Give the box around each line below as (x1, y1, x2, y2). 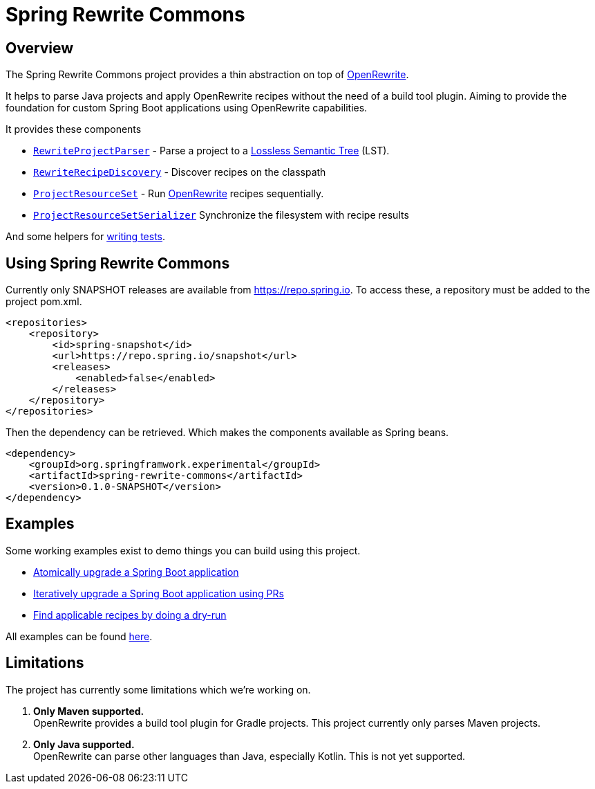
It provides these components (6, 123, 142, 136)
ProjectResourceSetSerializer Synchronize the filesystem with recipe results (33, 209, 409, 221)
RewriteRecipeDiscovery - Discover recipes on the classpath (33, 166, 326, 179)
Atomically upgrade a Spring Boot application (33, 565, 239, 578)
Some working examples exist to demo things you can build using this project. (6, 544, 361, 556)
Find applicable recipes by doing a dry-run (33, 608, 227, 621)
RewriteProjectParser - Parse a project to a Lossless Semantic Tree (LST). (33, 145, 390, 157)
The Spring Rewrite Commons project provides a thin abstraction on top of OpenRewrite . (6, 69, 409, 81)
